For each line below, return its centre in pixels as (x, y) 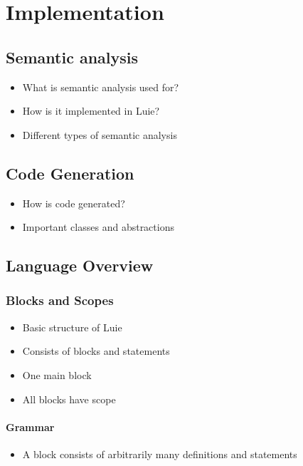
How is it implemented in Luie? (91, 111)
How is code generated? (74, 203)
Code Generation (70, 173)
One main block (57, 374)
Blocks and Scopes (60, 300)
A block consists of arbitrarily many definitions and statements (160, 454)
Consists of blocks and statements (96, 351)
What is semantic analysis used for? (101, 87)
